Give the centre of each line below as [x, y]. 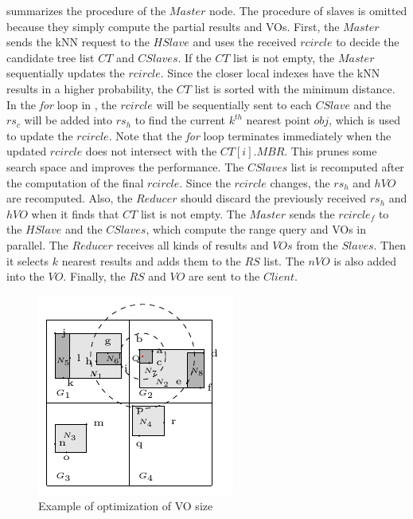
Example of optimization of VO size [126, 506]
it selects [28, 260]
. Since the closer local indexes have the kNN [270, 73]
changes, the [300, 182]
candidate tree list [51, 57]
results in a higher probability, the [90, 88]
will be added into [68, 120]
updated [27, 151]
